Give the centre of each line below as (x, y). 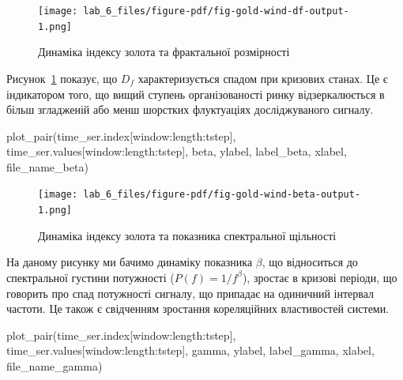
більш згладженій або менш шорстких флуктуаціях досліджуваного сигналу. (190, 109)
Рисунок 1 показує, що (62, 78)
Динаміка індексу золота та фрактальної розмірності (164, 52)
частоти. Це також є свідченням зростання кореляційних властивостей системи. (198, 309)
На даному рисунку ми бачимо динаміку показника (130, 262)
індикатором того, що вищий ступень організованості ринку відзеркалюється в (196, 94)
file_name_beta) (47, 166)
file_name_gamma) (55, 365)
